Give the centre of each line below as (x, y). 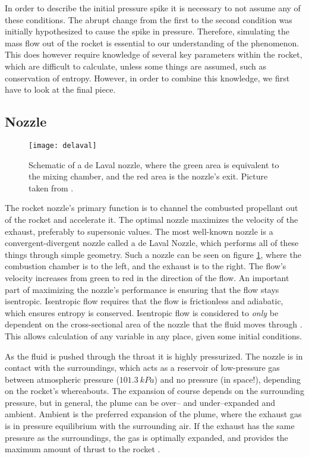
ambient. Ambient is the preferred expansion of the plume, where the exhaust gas (153, 414)
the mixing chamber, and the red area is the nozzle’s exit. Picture (148, 176)
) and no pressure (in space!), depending (228, 379)
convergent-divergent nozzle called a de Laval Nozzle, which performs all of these (152, 243)
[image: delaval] (63, 145)
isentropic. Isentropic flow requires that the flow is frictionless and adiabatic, (144, 301)
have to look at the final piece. (60, 89)
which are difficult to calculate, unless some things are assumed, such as (136, 66)
